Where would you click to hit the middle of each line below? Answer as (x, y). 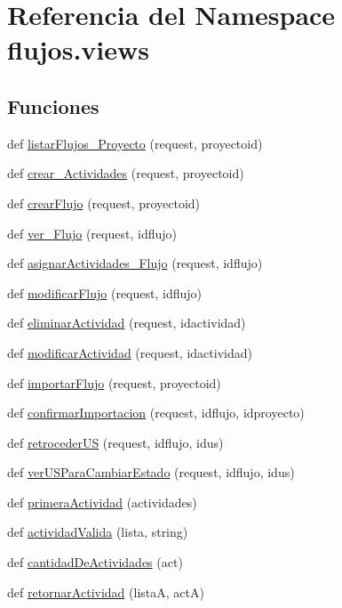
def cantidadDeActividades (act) (95, 562)
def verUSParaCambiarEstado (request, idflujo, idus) (151, 472)
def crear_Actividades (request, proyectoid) (126, 173)
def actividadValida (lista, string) (98, 532)
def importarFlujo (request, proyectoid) (114, 382)
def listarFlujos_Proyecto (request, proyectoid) (135, 143)
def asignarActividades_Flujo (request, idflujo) (135, 263)
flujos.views (79, 49)
